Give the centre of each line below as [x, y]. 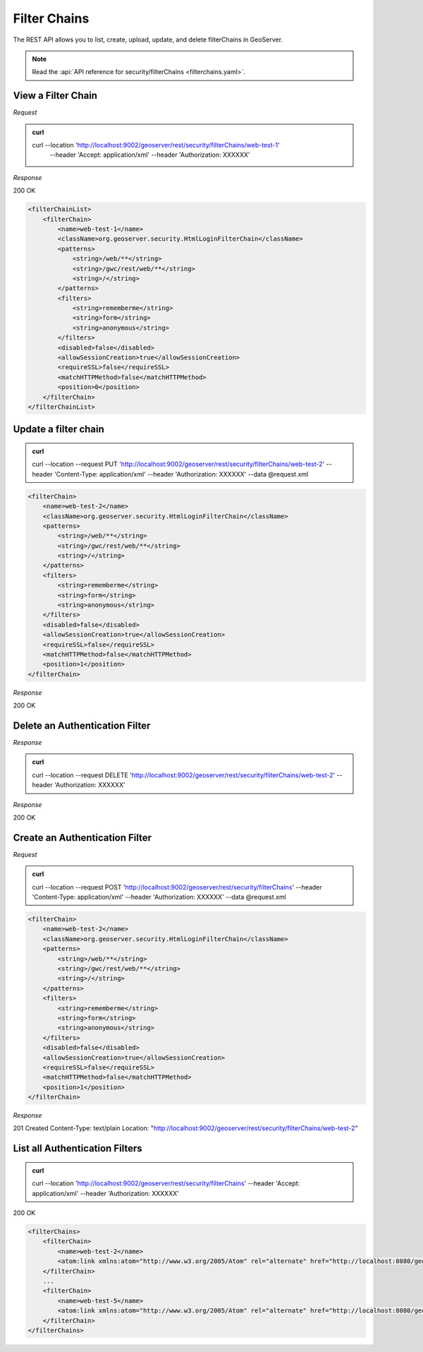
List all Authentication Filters [78, 1148]
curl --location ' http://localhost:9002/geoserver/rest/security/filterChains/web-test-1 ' [156, 145]
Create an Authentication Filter [82, 838]
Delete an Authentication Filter [82, 725]
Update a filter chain [59, 430]
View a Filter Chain [55, 96]
